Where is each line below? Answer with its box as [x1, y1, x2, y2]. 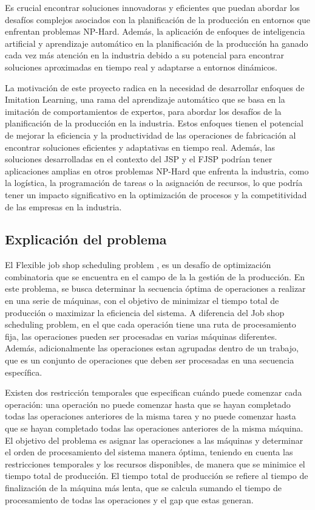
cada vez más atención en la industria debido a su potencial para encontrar [5, 49, 285, 61]
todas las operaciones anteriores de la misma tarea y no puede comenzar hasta [5, 410, 296, 422]
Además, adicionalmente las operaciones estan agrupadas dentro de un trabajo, [5, 342, 299, 354]
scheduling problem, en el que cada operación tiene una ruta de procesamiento [5, 318, 296, 331]
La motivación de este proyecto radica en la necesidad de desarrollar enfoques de [5, 81, 305, 94]
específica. [5, 365, 42, 378]
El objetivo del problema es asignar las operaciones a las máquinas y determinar [5, 433, 303, 446]
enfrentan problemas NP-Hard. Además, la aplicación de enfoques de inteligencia [5, 25, 305, 38]
